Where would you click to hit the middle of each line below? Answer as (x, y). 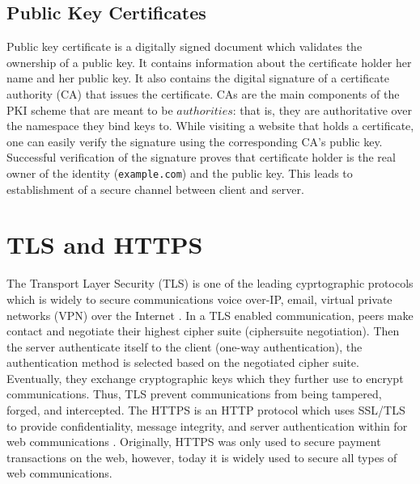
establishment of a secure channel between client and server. (155, 189)
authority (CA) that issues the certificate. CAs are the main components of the (203, 93)
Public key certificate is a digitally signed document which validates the (185, 46)
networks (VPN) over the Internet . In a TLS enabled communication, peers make (210, 315)
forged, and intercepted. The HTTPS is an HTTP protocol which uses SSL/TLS (206, 410)
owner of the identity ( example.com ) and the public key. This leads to (180, 173)
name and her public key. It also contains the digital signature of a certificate (198, 78)
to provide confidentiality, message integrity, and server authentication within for (207, 425)
